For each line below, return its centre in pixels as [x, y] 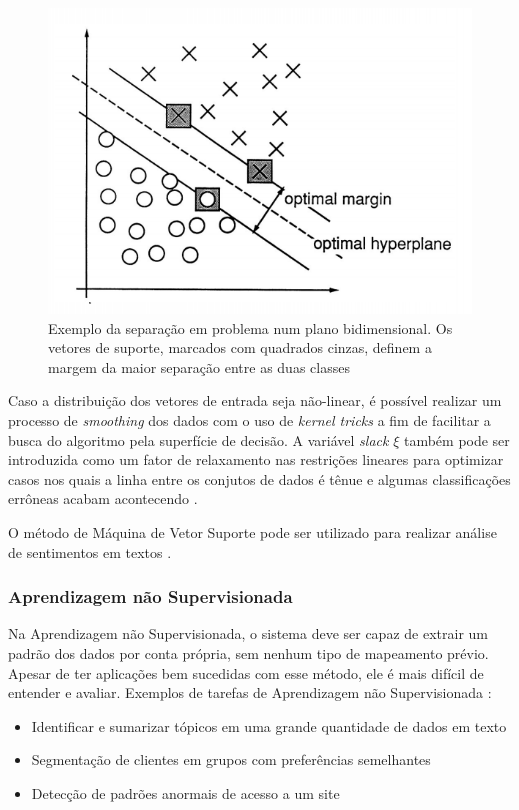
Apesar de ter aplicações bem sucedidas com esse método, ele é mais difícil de [246, 672]
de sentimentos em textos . [90, 551]
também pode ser [456, 439]
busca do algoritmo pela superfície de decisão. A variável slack [198, 439]
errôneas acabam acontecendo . [103, 498]
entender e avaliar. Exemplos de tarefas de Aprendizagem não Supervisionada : [250, 692]
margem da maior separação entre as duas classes [199, 366]
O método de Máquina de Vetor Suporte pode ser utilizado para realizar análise [252, 532]
